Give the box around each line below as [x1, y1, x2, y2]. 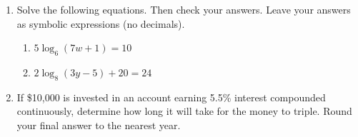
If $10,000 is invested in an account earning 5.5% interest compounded [16, 89, 326, 104]
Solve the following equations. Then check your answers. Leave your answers [16, 2, 351, 16]
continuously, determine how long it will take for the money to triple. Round [16, 103, 352, 118]
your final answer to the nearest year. [16, 117, 181, 132]
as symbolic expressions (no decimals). [16, 16, 185, 31]
